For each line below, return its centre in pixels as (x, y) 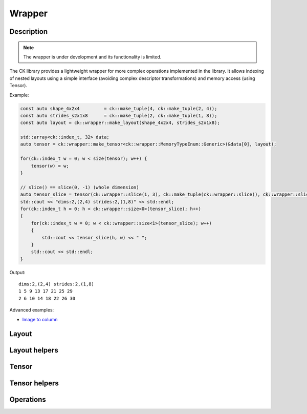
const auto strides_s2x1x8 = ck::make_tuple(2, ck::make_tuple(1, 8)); (119, 116)
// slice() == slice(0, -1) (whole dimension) (80, 187)
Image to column (40, 319)
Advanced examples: (32, 310)
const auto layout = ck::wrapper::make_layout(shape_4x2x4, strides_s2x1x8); (120, 123)
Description (29, 32)
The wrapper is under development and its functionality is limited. (92, 57)
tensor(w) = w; (50, 166)
